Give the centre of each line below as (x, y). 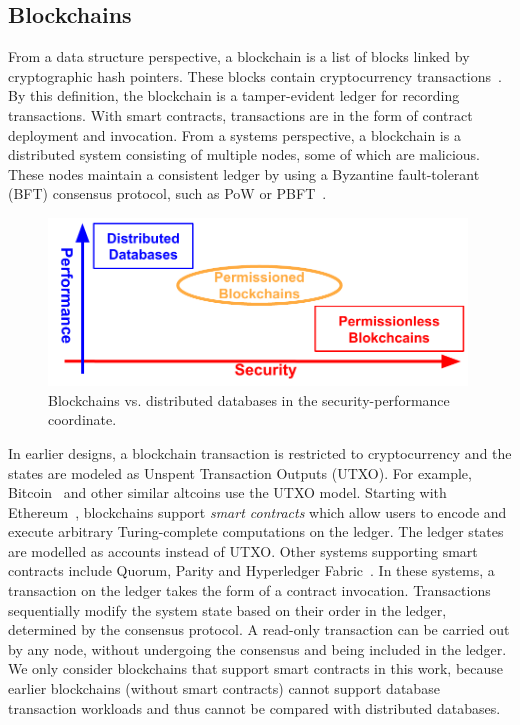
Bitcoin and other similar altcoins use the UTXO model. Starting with (227, 492)
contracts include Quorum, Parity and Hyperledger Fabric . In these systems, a (251, 570)
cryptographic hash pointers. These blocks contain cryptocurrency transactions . (255, 75)
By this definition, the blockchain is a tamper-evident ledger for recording (234, 95)
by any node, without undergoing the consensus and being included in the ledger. (257, 648)
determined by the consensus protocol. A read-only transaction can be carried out (259, 629)
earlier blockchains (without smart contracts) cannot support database (224, 688)
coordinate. (82, 419)
